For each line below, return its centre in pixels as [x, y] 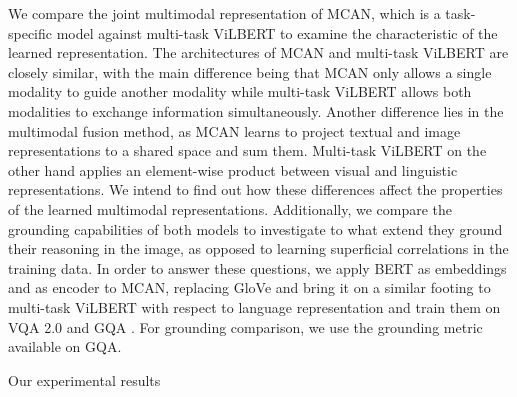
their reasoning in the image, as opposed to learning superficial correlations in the [258, 248]
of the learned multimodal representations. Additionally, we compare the [230, 208]
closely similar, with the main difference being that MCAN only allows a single [250, 71]
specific [30, 32]
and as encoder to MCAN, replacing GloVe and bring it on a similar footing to [249, 287]
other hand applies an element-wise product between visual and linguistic [233, 169]
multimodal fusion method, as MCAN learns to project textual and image [234, 130]
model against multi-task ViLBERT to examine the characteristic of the [277, 32]
